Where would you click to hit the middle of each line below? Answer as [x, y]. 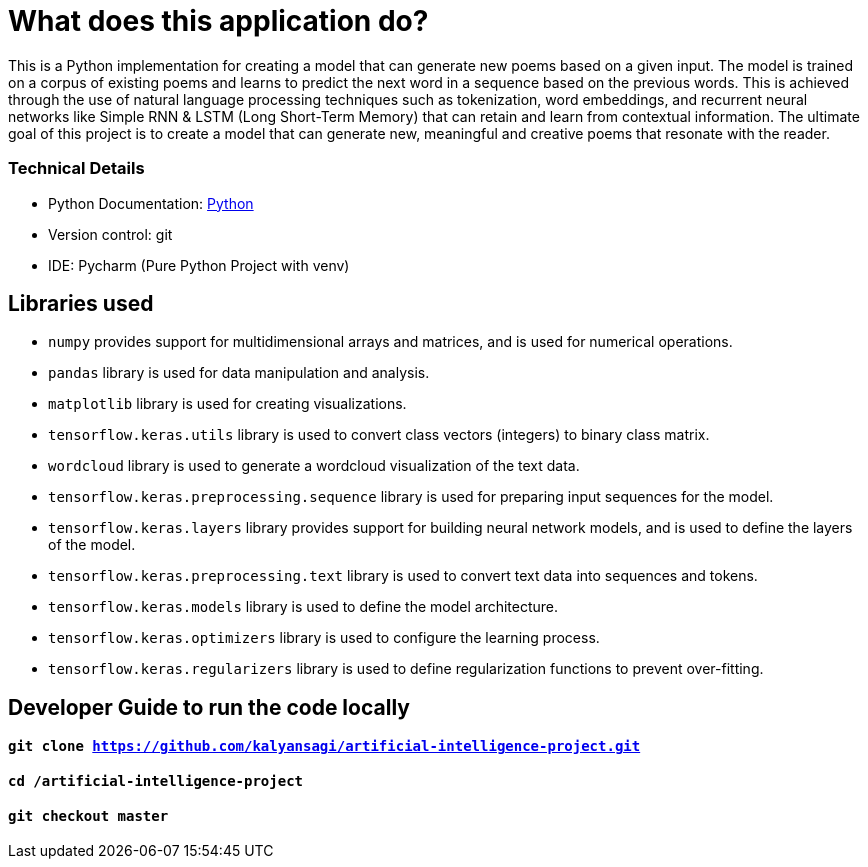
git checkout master [88, 815]
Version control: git [110, 234]
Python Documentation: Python [151, 203]
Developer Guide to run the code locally [209, 707]
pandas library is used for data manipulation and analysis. [239, 373]
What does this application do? [218, 21]
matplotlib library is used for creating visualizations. [227, 404]
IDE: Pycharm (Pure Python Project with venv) [199, 265]
